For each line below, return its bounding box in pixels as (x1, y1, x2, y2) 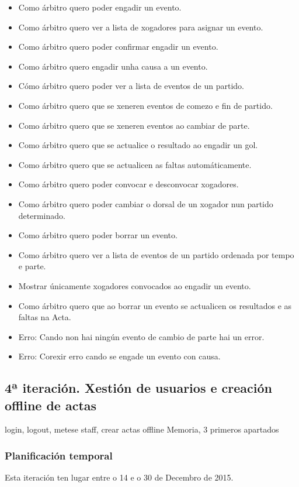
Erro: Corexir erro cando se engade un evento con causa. (18, 350, 221, 362)
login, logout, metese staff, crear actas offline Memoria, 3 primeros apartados (5, 423, 279, 435)
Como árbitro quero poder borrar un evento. (18, 229, 178, 241)
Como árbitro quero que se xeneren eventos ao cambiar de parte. (18, 119, 250, 131)
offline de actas (5, 396, 97, 414)
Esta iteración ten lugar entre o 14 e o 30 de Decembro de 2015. (5, 471, 234, 483)
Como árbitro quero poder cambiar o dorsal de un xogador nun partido (18, 197, 273, 210)
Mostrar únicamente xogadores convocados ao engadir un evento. (18, 279, 251, 291)
